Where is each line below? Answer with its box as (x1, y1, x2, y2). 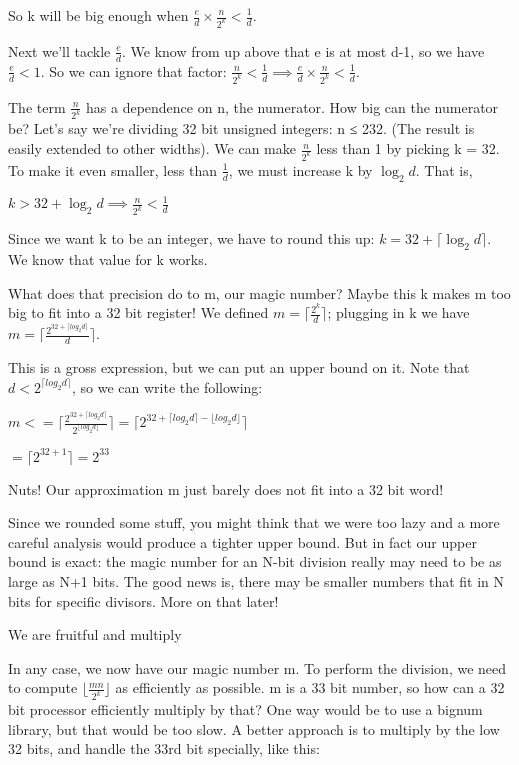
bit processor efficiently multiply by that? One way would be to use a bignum (8, 699, 483, 720)
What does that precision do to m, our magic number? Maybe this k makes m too (8, 282, 511, 303)
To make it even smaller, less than (8, 159, 218, 180)
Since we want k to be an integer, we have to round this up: (8, 228, 375, 249)
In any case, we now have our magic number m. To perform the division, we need (8, 657, 507, 678)
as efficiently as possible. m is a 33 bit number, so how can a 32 (115, 677, 505, 698)
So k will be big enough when (8, 5, 189, 25)
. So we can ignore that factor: (40, 60, 227, 81)
